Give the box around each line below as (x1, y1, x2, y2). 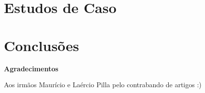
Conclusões (4, 35, 79, 55)
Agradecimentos (4, 63, 59, 73)
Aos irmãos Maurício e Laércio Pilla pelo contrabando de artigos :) (4, 80, 202, 90)
